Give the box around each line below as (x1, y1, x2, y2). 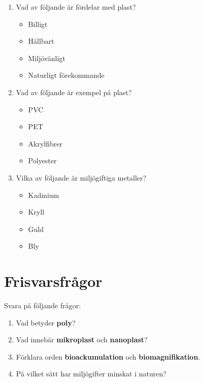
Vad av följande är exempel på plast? (16, 86, 132, 97)
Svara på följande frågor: (4, 300, 81, 311)
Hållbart (28, 36, 54, 46)
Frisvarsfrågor (4, 271, 103, 291)
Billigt (28, 18, 48, 29)
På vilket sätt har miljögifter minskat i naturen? (16, 368, 166, 379)
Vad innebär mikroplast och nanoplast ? (16, 334, 148, 345)
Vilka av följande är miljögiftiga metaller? (16, 172, 147, 183)
